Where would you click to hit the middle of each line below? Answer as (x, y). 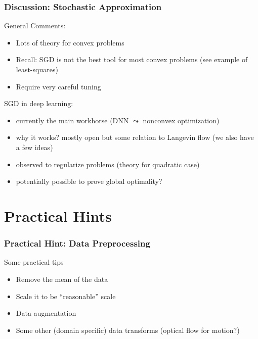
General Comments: (35, 26)
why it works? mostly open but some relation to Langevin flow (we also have (135, 137)
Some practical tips (34, 262)
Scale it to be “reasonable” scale (66, 296)
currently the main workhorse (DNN (72, 120)
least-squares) (37, 69)
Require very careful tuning (58, 86)
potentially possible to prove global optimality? (89, 181)
